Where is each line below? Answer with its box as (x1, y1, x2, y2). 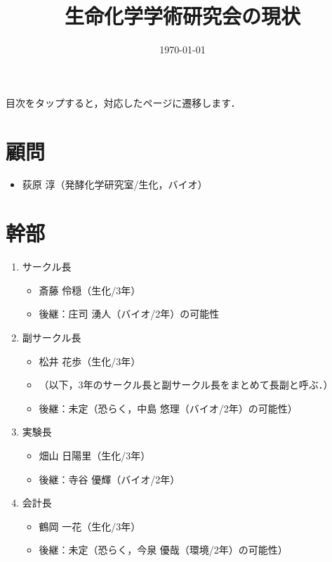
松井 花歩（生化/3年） (39, 353, 141, 368)
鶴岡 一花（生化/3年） (39, 518, 141, 533)
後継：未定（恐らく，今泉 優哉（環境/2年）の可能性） (39, 542, 288, 557)
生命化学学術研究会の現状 (64, 1, 300, 30)
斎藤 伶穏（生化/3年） (39, 282, 141, 297)
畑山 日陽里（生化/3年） (39, 447, 151, 462)
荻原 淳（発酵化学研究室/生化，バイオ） (22, 177, 208, 192)
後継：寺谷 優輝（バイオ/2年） (39, 471, 180, 486)
